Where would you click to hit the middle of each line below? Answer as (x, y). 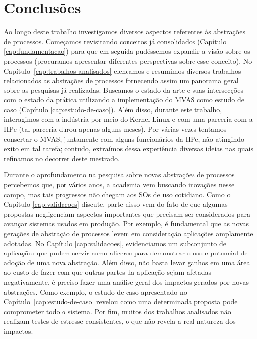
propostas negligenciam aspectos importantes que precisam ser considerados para (127, 213)
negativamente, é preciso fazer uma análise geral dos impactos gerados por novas (126, 282)
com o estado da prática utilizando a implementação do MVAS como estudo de (124, 100)
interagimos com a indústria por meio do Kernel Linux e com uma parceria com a (128, 119)
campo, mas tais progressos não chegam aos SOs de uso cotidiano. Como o (117, 194)
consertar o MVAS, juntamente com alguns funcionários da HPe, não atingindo (124, 138)
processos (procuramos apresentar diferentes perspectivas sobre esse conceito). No (128, 60)
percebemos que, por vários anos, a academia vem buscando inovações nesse (119, 185)
